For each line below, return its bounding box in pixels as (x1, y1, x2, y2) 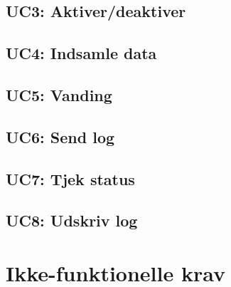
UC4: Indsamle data (6, 42, 157, 64)
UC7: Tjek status (6, 167, 135, 189)
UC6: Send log (6, 125, 115, 147)
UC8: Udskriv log (6, 209, 138, 231)
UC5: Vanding (6, 83, 112, 105)
